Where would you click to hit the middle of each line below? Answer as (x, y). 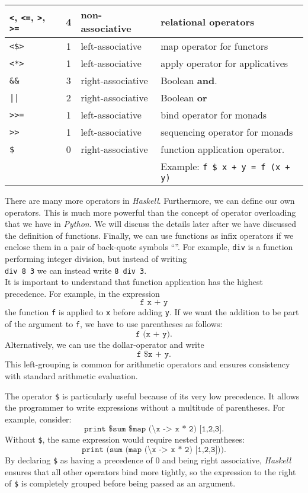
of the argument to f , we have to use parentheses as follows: (114, 324)
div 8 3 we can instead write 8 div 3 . (76, 270)
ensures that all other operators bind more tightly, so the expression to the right (150, 471)
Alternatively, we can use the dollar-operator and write (105, 344)
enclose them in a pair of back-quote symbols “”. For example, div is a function (149, 247)
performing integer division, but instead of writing (96, 259)
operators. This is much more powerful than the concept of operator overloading (150, 212)
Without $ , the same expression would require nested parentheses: (125, 439)
